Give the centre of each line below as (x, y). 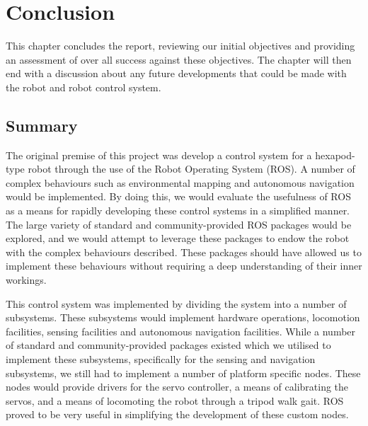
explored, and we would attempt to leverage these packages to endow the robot (178, 238)
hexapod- (335, 155)
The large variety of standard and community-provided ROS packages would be (179, 224)
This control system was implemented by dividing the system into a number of (176, 303)
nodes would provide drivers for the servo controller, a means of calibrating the (177, 387)
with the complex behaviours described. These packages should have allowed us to (184, 252)
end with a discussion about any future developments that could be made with (176, 73)
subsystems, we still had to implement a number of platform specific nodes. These (183, 373)
